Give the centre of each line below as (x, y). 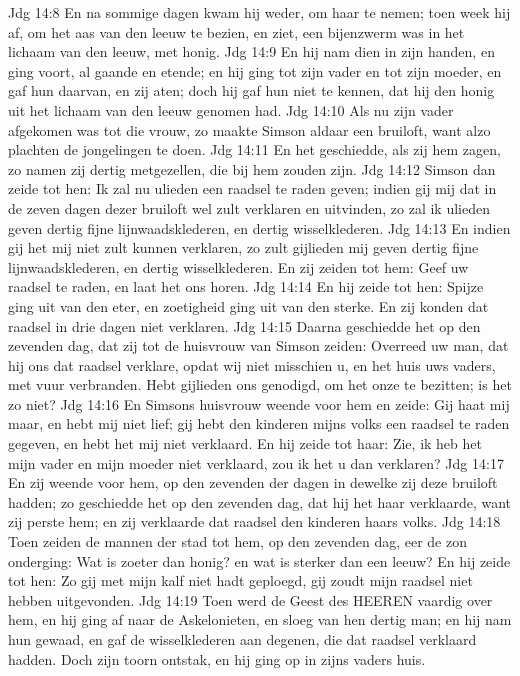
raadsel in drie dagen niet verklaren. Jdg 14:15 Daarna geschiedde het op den (244, 325)
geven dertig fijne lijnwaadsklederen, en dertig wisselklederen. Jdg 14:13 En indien (259, 227)
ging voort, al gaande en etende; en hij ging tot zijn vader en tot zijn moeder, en (255, 70)
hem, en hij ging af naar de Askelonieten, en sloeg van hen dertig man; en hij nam (260, 619)
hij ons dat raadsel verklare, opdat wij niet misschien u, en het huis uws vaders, (252, 364)
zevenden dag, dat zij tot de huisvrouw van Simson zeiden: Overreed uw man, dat (258, 345)
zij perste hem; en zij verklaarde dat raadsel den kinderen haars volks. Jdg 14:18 (254, 521)
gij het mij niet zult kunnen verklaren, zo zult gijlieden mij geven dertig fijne (243, 247)
